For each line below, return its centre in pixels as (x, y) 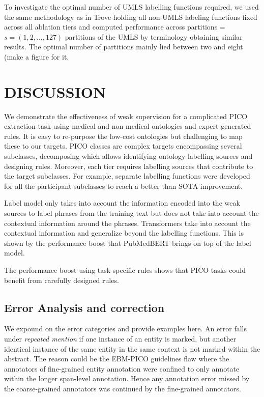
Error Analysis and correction (84, 307)
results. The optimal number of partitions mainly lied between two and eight (124, 47)
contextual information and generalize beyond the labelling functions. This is (124, 233)
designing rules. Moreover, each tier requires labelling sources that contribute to (129, 166)
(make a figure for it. (37, 56)
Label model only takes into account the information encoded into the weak (122, 203)
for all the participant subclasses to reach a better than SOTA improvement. (124, 186)
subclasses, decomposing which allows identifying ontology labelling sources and (128, 156)
